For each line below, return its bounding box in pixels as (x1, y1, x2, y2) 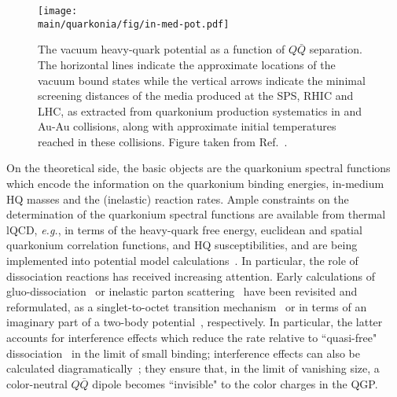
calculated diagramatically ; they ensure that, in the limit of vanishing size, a (6, 360, 380, 377)
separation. (309, 41, 362, 57)
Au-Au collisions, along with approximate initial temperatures (38, 118, 336, 134)
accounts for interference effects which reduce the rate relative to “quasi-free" (6, 329, 377, 345)
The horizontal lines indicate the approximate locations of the (38, 56, 336, 72)
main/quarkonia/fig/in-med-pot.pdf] (38, 18, 230, 30)
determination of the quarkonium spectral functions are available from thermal (6, 206, 386, 222)
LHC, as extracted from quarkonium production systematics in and (38, 102, 362, 119)
